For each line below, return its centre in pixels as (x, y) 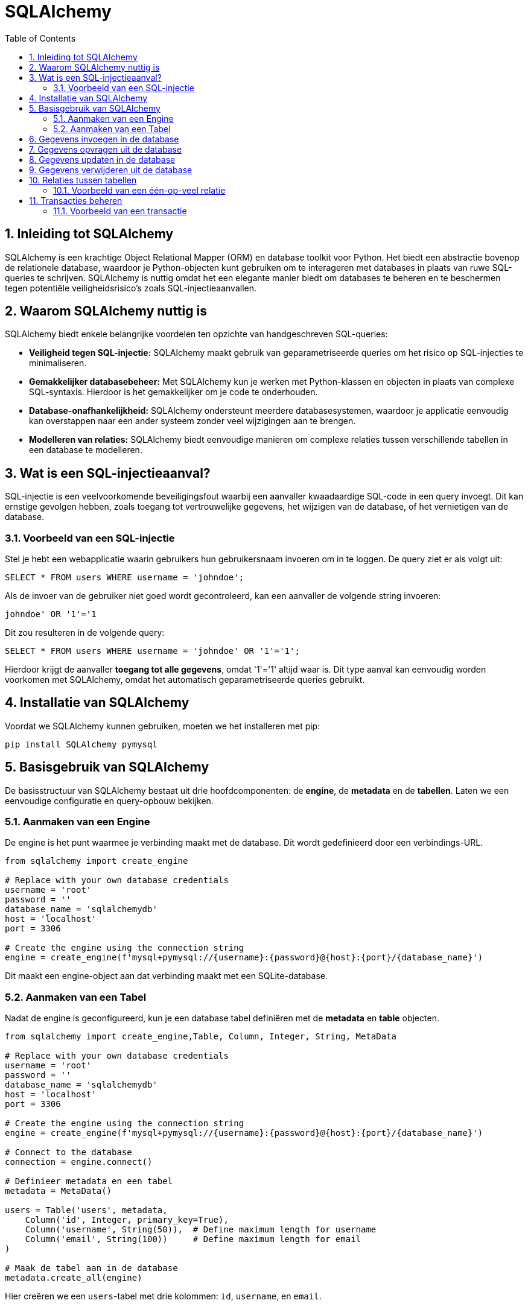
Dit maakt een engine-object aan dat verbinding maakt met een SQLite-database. (166, 976)
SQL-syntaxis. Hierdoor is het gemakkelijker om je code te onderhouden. (173, 392)
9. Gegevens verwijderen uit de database (111, 170)
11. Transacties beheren (76, 200)
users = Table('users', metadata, (86, 1210)
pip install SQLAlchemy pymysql (81, 744)
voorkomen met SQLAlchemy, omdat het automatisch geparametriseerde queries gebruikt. (185, 680)
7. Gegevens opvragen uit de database (106, 149)
